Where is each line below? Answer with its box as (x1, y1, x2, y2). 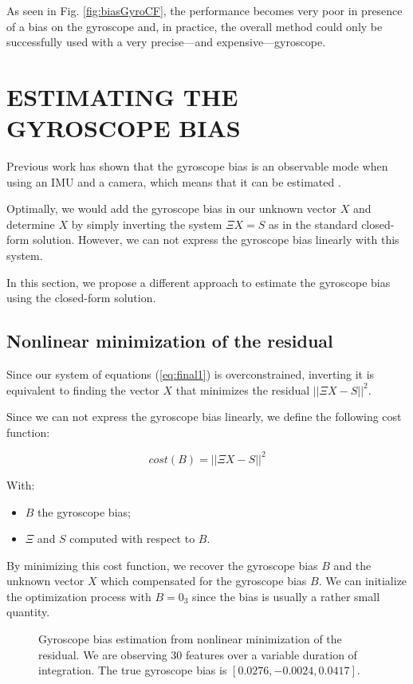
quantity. (6, 603, 50, 620)
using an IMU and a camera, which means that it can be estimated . (6, 173, 341, 190)
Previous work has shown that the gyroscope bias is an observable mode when (6, 158, 388, 175)
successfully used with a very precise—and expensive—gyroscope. (6, 33, 326, 50)
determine (6, 215, 55, 232)
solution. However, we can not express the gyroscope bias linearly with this (33, 231, 399, 248)
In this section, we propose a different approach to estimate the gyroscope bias (6, 273, 391, 290)
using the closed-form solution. (6, 289, 156, 306)
